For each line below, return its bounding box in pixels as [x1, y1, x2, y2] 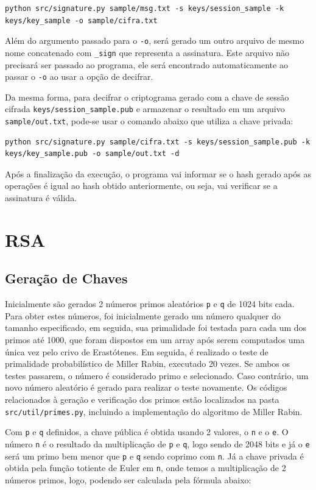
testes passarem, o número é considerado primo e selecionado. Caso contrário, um [5, 369, 309, 382]
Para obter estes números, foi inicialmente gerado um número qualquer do [5, 309, 281, 322]
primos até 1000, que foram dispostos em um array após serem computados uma [5, 333, 305, 346]
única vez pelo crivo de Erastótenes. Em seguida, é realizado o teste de [5, 345, 269, 358]
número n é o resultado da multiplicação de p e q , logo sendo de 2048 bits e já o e [5, 437, 310, 450]
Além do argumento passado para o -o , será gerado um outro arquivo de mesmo [5, 34, 304, 47]
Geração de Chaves [5, 269, 128, 288]
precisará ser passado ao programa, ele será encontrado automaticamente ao [5, 58, 288, 71]
